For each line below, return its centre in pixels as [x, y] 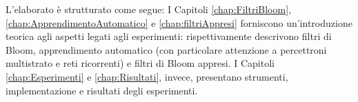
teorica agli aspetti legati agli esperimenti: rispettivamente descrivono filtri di [169, 36]
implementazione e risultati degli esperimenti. [102, 90]
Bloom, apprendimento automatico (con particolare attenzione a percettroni [166, 49]
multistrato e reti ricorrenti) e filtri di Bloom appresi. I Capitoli [140, 63]
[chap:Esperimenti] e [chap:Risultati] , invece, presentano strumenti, [147, 76]
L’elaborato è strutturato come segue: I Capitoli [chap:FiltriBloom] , [148, 9]
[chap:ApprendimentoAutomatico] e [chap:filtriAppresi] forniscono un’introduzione [179, 22]
